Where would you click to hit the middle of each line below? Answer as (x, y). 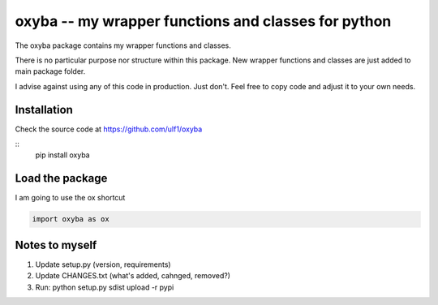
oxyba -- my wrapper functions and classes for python (203, 21)
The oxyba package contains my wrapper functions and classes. (123, 45)
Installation (44, 110)
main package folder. (50, 71)
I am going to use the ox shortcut (70, 198)
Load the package (61, 178)
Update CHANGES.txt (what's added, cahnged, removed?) (133, 276)
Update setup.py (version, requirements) (103, 264)
